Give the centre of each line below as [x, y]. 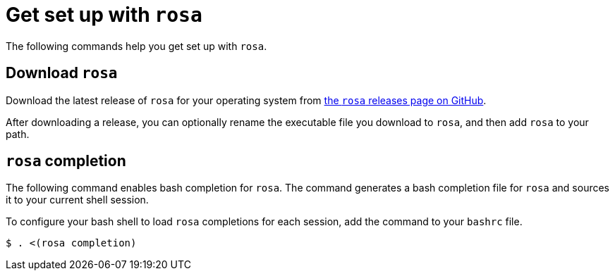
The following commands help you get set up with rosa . [136, 46]
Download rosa [62, 73]
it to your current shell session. [77, 200]
